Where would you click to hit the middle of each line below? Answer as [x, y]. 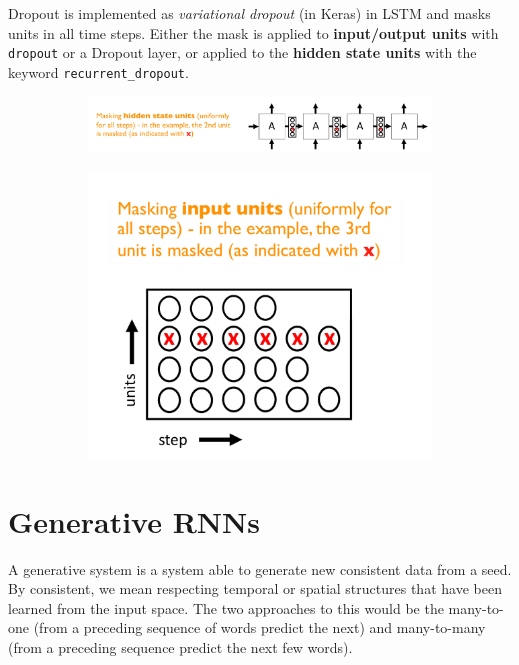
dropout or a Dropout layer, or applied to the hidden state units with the [242, 52]
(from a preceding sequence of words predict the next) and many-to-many [259, 627]
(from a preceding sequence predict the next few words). [180, 646]
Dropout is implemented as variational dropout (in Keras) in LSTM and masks [249, 13]
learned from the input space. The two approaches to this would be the [226, 607]
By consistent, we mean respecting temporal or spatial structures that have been [255, 588]
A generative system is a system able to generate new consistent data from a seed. [260, 568]
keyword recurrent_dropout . [98, 71]
